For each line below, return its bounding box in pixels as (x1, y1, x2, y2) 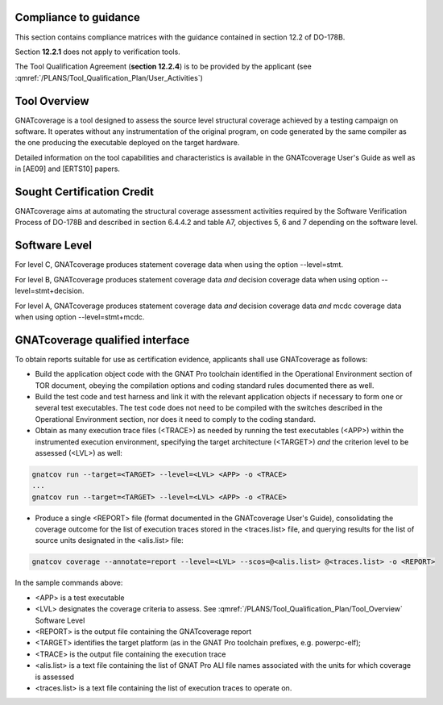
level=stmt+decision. (14, 286, 85, 296)
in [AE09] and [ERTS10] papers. (14, 164, 121, 173)
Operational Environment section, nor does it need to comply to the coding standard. (35, 414, 316, 423)
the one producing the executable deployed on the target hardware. (14, 138, 240, 148)
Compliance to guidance (14, 10, 141, 24)
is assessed (35, 672, 75, 682)
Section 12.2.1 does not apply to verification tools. (14, 47, 180, 56)
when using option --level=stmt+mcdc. (14, 311, 145, 322)
